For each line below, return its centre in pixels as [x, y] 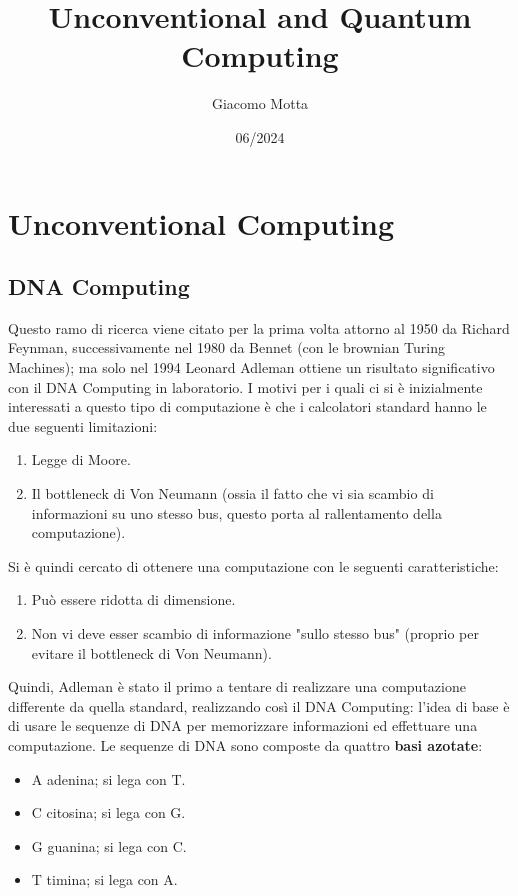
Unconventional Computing [201, 222]
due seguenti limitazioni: [83, 425]
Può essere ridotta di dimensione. [133, 599]
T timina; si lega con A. [104, 879]
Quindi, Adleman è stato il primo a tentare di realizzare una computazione [237, 686]
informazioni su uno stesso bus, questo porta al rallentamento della [236, 512]
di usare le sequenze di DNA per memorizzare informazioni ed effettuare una [243, 725]
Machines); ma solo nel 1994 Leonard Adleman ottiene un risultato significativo [251, 367]
